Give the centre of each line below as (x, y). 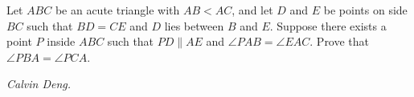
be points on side (365, 10)
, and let (252, 10)
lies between (194, 25)
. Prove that (340, 41)
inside (61, 41)
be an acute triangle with (117, 10)
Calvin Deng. (39, 84)
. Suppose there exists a (328, 25)
